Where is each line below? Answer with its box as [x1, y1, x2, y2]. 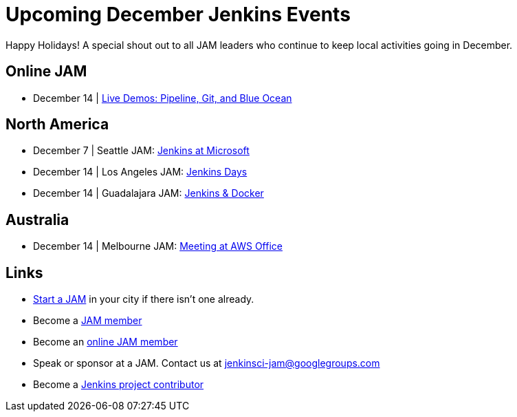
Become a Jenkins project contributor [33, 378, 204, 391]
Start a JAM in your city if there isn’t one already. [33, 293, 254, 306]
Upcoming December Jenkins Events [5, 3, 351, 26]
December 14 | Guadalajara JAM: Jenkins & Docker [33, 187, 264, 200]
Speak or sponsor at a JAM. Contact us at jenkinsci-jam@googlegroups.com [33, 357, 380, 370]
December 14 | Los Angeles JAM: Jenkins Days [33, 166, 247, 178]
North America [5, 116, 109, 133]
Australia [5, 211, 69, 228]
